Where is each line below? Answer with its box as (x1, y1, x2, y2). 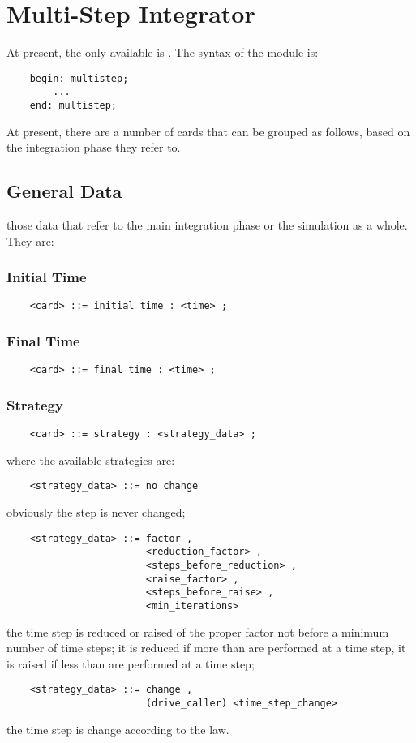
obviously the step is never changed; (6, 504, 186, 521)
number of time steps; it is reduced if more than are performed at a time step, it (6, 639, 406, 656)
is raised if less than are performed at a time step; (6, 655, 255, 672)
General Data (6, 178, 122, 204)
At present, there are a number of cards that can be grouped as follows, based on (6, 122, 410, 140)
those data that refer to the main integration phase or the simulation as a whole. (6, 217, 408, 234)
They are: (6, 232, 54, 249)
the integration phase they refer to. (6, 139, 181, 156)
